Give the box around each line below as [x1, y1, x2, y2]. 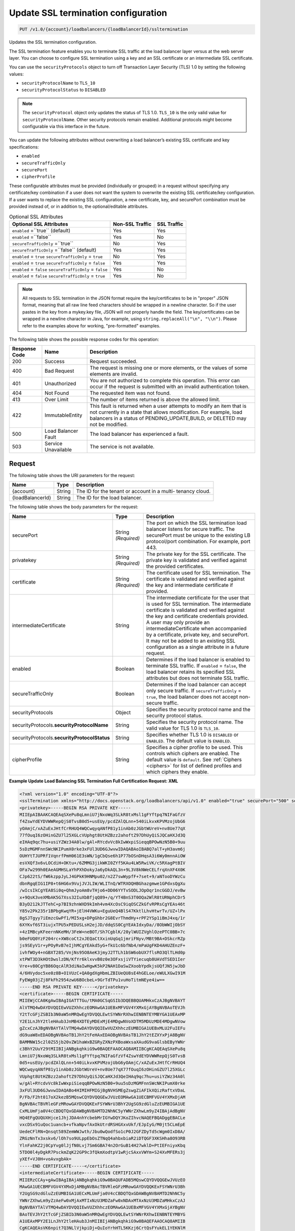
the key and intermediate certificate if [146, 582, 233, 588]
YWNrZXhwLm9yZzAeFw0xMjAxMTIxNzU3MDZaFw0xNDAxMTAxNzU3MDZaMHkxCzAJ [19, 1198, 186, 1203]
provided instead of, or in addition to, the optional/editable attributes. [9, 203, 148, 209]
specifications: [9, 144, 39, 150]
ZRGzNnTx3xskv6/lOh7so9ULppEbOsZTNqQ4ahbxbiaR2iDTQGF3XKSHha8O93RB [19, 1135, 186, 1141]
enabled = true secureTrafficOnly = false [12, 259, 105, 266]
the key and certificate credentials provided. [146, 613, 249, 619]
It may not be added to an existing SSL [146, 637, 236, 644]
